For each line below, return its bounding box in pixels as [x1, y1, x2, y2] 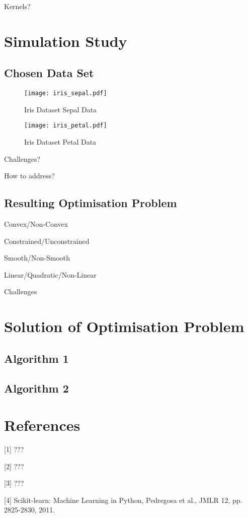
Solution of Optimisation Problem [4, 316, 244, 337]
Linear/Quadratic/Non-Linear [4, 269, 97, 280]
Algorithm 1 [4, 350, 69, 366]
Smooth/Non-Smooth [4, 252, 70, 263]
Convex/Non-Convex [4, 219, 68, 229]
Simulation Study [4, 30, 127, 51]
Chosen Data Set [4, 65, 94, 81]
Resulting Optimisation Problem [4, 195, 177, 211]
